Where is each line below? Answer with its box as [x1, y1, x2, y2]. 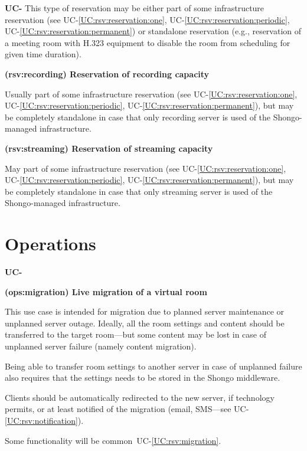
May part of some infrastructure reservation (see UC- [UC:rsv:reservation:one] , [5, 162, 286, 174]
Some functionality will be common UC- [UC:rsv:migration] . [5, 434, 221, 446]
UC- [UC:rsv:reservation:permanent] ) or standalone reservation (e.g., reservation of [5, 25, 302, 37]
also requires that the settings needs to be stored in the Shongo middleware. [5, 371, 280, 384]
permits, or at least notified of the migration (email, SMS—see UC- [5, 403, 249, 415]
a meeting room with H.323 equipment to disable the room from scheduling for [5, 36, 290, 48]
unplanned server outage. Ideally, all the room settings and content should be [5, 316, 285, 329]
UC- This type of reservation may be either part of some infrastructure [5, 2, 264, 14]
